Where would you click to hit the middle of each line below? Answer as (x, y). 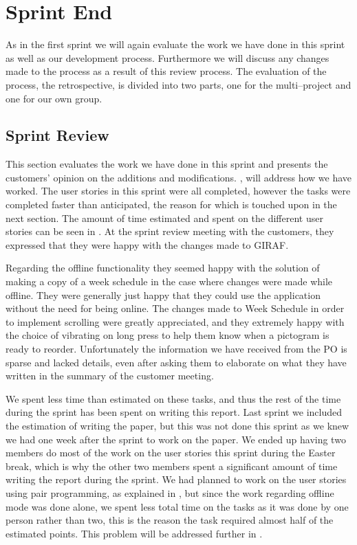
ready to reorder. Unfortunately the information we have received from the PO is (176, 349)
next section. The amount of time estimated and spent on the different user (164, 218)
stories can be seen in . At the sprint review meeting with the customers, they (170, 231)
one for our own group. (54, 98)
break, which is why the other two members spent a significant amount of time (172, 466)
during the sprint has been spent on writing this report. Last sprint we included (174, 412)
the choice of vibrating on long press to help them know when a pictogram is (167, 335)
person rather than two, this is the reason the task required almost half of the (170, 520)
